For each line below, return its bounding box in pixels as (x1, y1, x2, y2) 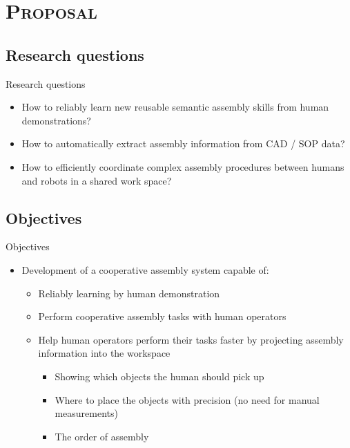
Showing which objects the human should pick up (55, 368, 264, 383)
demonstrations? (21, 113, 91, 127)
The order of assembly (55, 429, 149, 443)
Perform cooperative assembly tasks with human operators (38, 309, 286, 324)
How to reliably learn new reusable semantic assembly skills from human (21, 100, 329, 114)
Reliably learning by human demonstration (38, 286, 220, 300)
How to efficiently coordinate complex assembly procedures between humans (21, 159, 344, 174)
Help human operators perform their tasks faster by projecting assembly (38, 332, 344, 346)
